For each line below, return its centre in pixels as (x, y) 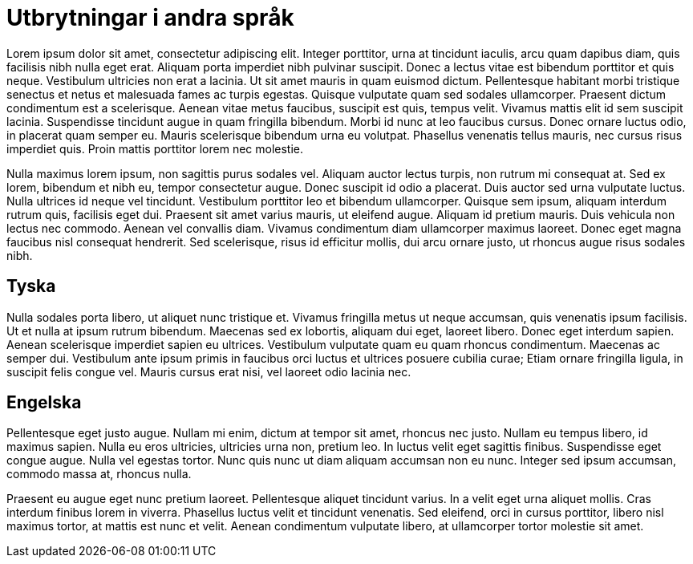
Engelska (44, 403)
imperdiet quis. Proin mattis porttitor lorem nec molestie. (155, 148)
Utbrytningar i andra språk (150, 18)
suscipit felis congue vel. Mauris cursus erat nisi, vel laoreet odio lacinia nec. (209, 371)
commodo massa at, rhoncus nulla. (99, 474)
